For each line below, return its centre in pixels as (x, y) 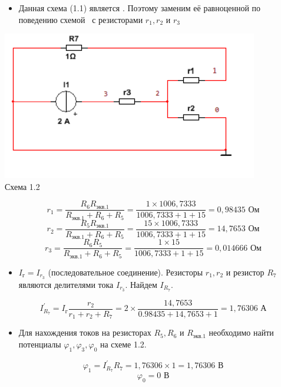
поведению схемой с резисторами (81, 19)
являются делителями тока (66, 284)
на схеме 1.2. (123, 344)
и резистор (245, 272)
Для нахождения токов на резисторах (85, 332)
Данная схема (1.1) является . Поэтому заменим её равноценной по (140, 8)
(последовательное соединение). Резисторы (125, 272)
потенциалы (40, 344)
